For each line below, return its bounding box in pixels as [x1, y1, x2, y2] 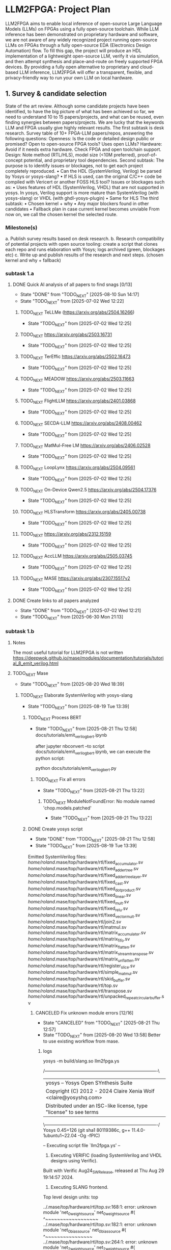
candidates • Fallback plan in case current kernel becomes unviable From [5, 205, 160, 212]
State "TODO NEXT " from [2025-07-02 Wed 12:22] [20, 298, 124, 305]
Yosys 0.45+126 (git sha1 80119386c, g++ [43, 1127, 131, 1133]
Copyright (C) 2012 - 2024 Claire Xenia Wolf [45, 1087, 155, 1095]
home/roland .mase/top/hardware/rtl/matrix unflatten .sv [27, 956, 140, 963]
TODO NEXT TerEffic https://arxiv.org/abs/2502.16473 [20, 353, 131, 360]
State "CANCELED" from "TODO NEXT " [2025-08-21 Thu [43, 1020, 160, 1027]
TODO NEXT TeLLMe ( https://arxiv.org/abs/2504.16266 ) [20, 309, 135, 317]
